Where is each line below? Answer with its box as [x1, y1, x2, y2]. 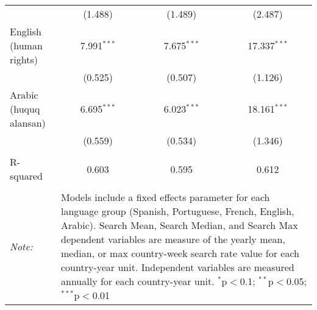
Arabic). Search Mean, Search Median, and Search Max [61, 218, 298, 232]
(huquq [10, 102, 40, 116]
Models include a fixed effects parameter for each [61, 190, 270, 204]
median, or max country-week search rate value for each [61, 246, 299, 260]
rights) [10, 52, 38, 66]
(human [10, 38, 43, 52]
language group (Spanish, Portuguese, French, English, [61, 204, 294, 218]
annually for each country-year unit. [61, 274, 215, 288]
